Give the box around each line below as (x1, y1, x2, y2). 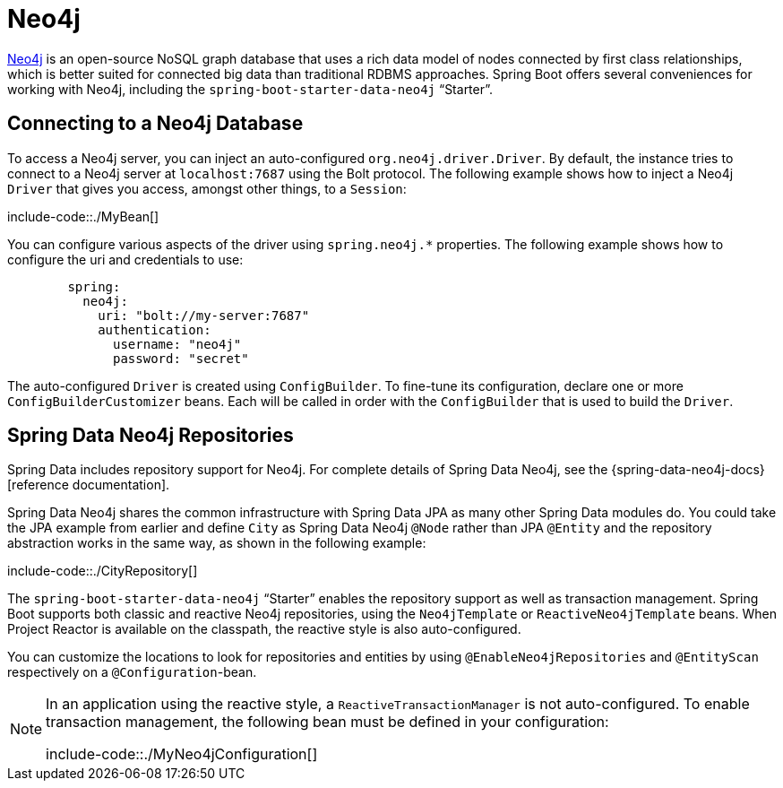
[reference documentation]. (7, 477, 170, 493)
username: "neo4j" (113, 336, 242, 351)
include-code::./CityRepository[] (7, 563, 198, 579)
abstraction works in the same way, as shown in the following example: (7, 535, 426, 551)
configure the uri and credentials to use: (7, 251, 244, 267)
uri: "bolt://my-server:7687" (98, 307, 310, 323)
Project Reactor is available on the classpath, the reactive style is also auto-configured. (7, 621, 521, 637)
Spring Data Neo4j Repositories (7, 424, 294, 447)
